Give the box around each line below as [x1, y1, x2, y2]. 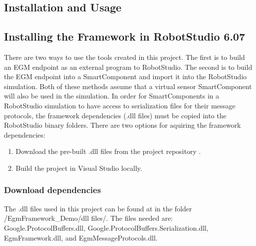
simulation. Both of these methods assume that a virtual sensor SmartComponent [4, 81, 252, 91]
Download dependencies [4, 184, 101, 196]
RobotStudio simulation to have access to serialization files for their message [4, 100, 236, 110]
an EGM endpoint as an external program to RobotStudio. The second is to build [4, 61, 253, 72]
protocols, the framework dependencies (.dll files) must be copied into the [4, 110, 226, 120]
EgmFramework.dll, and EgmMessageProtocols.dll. [4, 232, 158, 243]
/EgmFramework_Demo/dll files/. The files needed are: [4, 213, 173, 223]
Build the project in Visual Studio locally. [15, 162, 142, 173]
